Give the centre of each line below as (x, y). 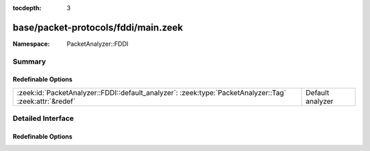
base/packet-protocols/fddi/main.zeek (98, 27)
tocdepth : (27, 8)
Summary (29, 61)
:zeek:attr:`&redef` (46, 101)
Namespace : (32, 44)
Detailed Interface (44, 118)
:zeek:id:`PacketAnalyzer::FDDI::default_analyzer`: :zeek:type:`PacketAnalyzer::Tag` (152, 92)
